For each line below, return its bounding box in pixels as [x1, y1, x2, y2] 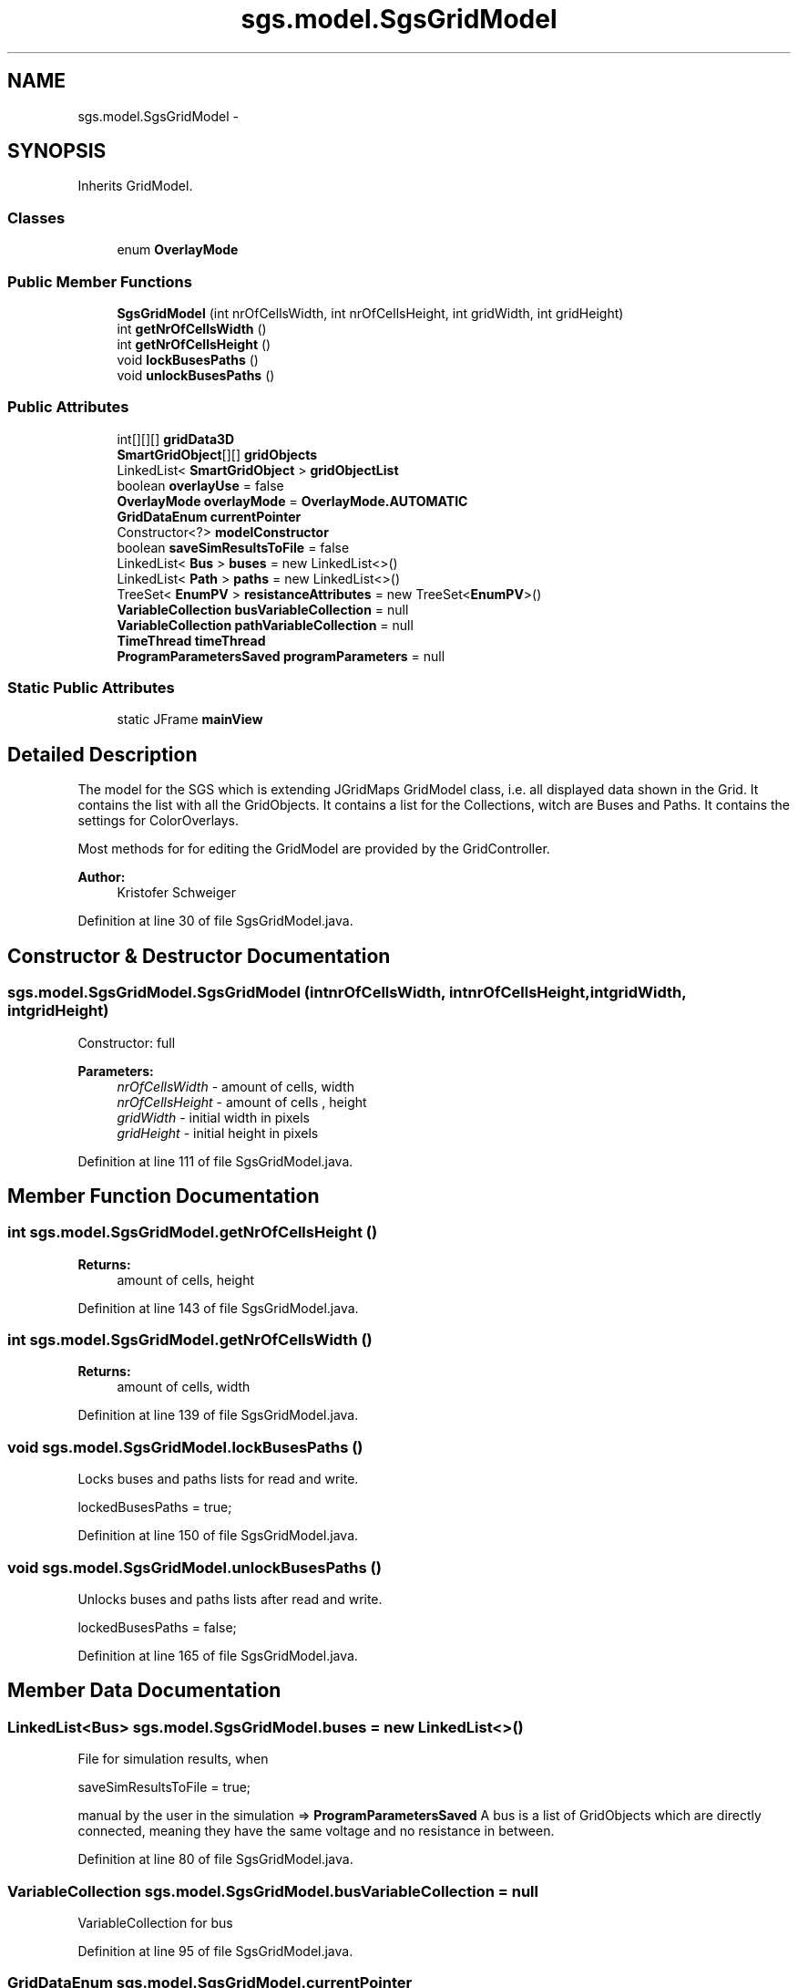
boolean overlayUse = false [117, 477, 284, 493]
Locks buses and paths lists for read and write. [77, 1471, 359, 1487]
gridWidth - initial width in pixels [117, 1109, 310, 1125]
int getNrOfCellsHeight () [117, 336, 271, 352]
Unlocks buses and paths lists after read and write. [77, 1590, 383, 1607]
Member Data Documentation [7, 1679, 281, 1703]
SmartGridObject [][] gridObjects [117, 446, 318, 462]
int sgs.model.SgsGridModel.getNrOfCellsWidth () [7, 1331, 373, 1350]
